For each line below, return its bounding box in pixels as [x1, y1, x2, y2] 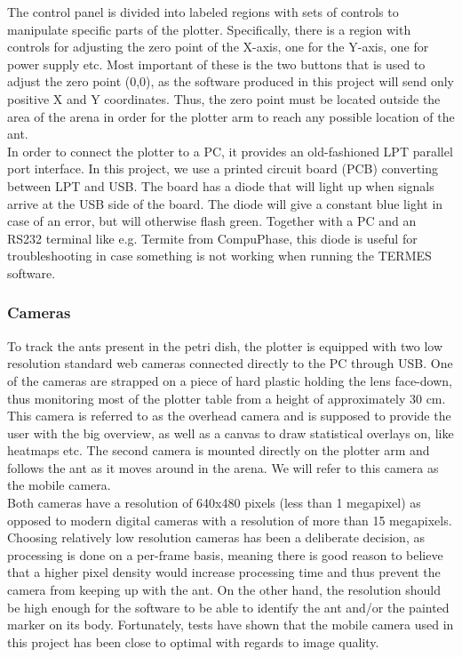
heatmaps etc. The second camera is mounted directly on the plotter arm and [7, 441, 430, 460]
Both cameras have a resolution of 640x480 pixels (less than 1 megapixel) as [7, 493, 421, 512]
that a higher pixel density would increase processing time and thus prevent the [7, 563, 441, 581]
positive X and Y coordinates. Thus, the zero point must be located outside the [7, 89, 441, 108]
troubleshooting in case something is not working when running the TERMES [7, 246, 432, 265]
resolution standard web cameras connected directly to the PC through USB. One [7, 354, 453, 373]
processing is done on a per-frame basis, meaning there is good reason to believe [7, 545, 443, 564]
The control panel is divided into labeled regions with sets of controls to [7, 3, 399, 20]
